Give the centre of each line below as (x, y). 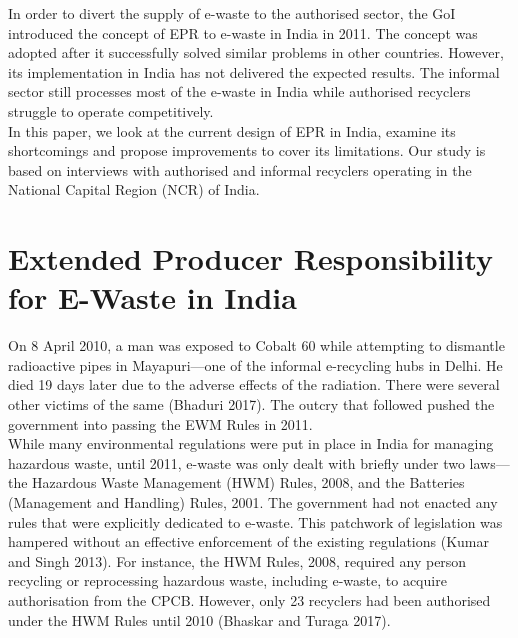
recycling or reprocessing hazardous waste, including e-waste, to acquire (227, 580)
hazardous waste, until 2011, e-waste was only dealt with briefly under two (236, 462)
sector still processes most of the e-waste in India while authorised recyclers (239, 91)
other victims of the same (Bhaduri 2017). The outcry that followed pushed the (251, 404)
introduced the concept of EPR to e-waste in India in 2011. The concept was (243, 32)
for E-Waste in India (152, 297)
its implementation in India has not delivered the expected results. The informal (254, 71)
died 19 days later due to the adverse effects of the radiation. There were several (254, 384)
